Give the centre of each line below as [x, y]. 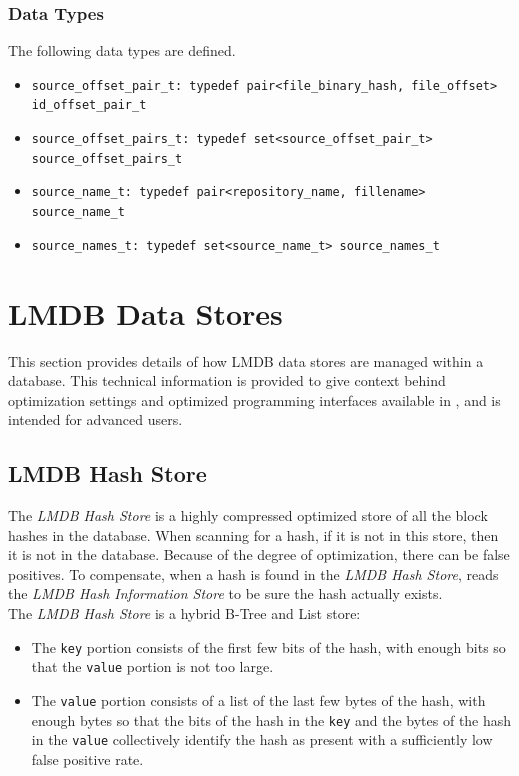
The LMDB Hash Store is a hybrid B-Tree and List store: [184, 613]
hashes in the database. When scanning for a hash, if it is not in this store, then [253, 534]
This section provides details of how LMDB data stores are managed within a [246, 360]
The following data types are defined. [122, 50]
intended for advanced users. [95, 419]
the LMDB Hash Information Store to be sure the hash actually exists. [225, 593]
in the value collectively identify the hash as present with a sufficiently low [262, 739]
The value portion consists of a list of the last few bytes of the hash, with [258, 699]
